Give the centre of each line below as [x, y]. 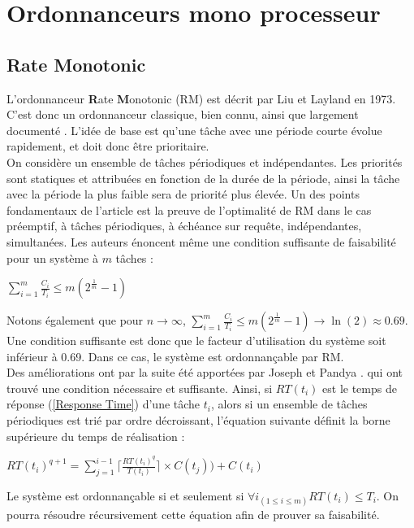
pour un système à [52, 257]
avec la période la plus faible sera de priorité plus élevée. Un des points [183, 194]
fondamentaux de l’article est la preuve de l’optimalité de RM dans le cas [189, 209]
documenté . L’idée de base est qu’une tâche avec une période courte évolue [194, 130]
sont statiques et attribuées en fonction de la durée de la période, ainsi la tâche [203, 178]
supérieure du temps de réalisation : [96, 436]
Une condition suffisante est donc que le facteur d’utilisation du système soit [196, 340]
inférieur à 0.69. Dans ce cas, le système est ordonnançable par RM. [175, 356]
